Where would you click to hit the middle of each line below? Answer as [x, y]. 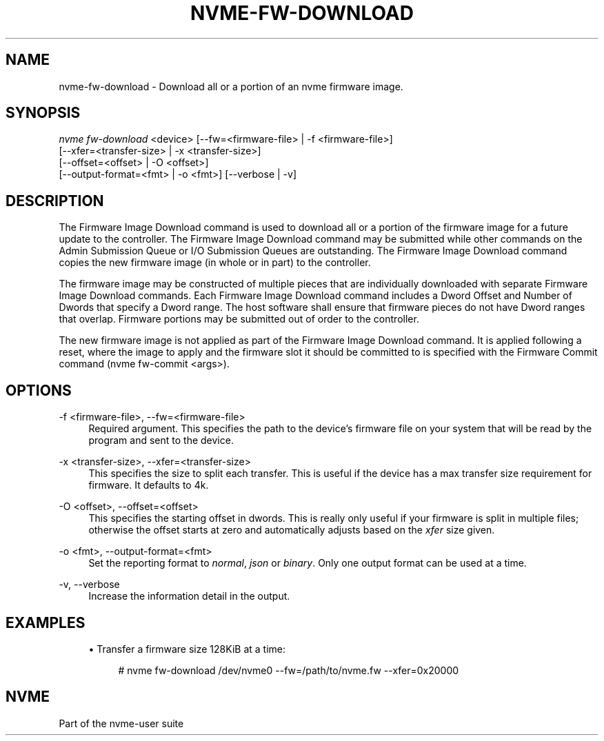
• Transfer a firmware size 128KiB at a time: [187, 649]
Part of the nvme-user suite [121, 723]
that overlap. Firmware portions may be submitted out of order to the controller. [239, 319]
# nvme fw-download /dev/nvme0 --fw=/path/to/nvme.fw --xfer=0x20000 [289, 670]
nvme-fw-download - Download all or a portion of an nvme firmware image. [231, 86]
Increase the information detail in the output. [189, 596]
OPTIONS [39, 390]
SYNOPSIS [43, 113]
